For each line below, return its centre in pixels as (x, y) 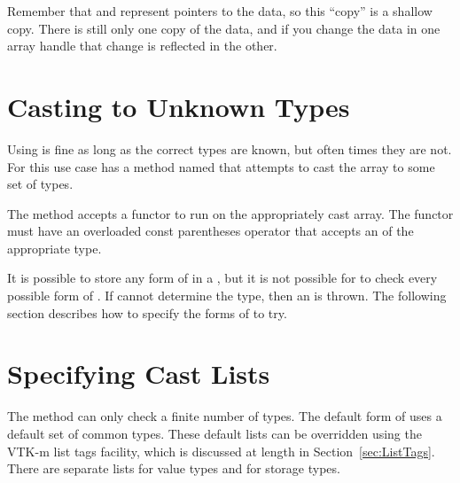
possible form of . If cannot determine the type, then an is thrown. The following (227, 296)
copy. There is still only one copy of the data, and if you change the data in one (224, 28)
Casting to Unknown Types (179, 106)
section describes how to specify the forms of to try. (147, 312)
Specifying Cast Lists (139, 374)
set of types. (40, 184)
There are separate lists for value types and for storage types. (174, 468)
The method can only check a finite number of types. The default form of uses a (225, 416)
